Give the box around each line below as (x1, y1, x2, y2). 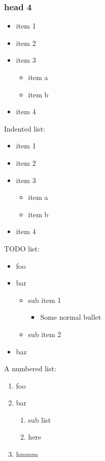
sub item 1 (28, 294, 61, 305)
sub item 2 (28, 328, 61, 339)
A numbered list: (4, 363, 56, 374)
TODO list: (4, 243, 40, 253)
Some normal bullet (40, 312, 101, 322)
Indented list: (4, 123, 45, 134)
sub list (28, 414, 51, 425)
